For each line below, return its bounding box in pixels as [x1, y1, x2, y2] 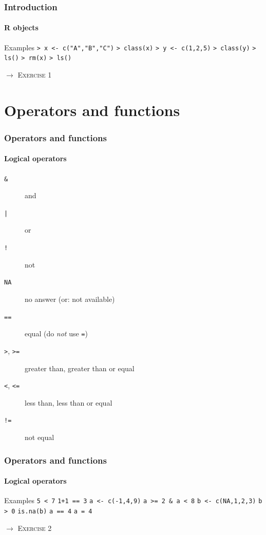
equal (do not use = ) [25, 328, 88, 339]
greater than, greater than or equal [25, 362, 135, 373]
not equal [25, 432, 54, 443]
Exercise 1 [17, 69, 52, 80]
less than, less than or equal [25, 397, 112, 408]
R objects [4, 22, 39, 33]
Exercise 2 [17, 522, 52, 533]
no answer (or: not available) [25, 293, 115, 304]
